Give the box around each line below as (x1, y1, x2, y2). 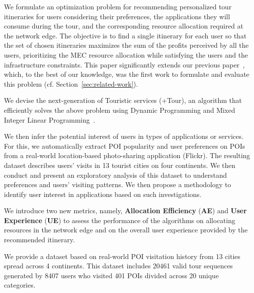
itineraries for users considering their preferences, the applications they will (4, 11, 230, 21)
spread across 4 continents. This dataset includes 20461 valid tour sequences (4, 260, 233, 271)
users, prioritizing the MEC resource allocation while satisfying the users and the (4, 49, 248, 60)
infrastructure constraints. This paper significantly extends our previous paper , (4, 59, 245, 69)
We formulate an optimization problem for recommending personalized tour (4, 1, 232, 11)
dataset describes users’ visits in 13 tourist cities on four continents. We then (4, 160, 236, 170)
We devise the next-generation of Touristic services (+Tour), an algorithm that (4, 95, 242, 105)
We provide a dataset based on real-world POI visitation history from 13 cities (4, 251, 241, 261)
